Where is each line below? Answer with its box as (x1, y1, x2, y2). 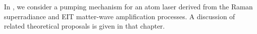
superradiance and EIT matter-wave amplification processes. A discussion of (4, 11, 235, 21)
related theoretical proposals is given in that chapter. (4, 21, 165, 31)
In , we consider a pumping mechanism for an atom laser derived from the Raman (4, 1, 253, 11)
